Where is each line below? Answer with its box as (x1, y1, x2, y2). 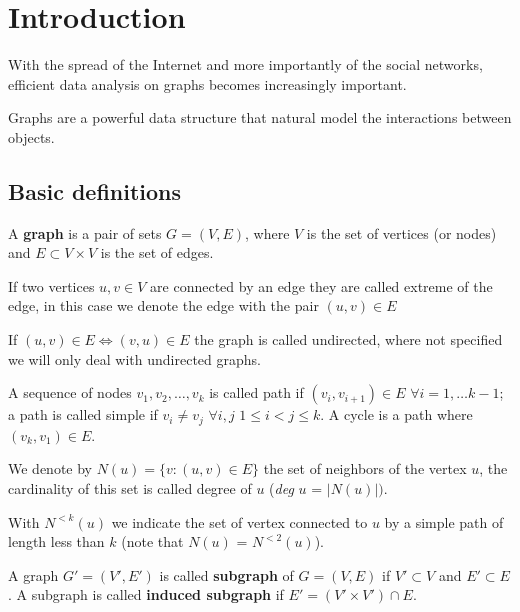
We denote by (8, 458, 92, 479)
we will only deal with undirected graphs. (8, 348, 261, 369)
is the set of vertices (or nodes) (306, 222, 497, 243)
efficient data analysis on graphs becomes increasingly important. (8, 73, 407, 94)
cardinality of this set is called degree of (8, 477, 252, 498)
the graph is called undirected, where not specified (194, 329, 503, 350)
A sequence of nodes (8, 382, 132, 403)
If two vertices (8, 275, 95, 296)
